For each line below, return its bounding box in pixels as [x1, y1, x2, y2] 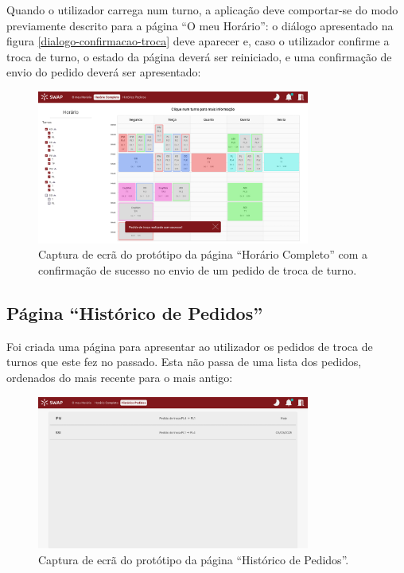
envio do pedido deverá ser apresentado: [6, 64, 201, 80]
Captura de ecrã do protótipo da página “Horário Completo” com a [38, 246, 367, 263]
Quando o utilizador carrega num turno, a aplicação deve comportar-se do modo [6, 2, 398, 18]
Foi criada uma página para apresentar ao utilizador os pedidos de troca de [6, 337, 373, 354]
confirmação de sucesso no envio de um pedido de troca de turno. [38, 261, 357, 278]
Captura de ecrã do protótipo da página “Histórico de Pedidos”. [38, 551, 349, 567]
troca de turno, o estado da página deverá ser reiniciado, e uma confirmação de [6, 48, 392, 64]
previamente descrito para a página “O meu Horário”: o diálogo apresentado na [6, 17, 394, 33]
